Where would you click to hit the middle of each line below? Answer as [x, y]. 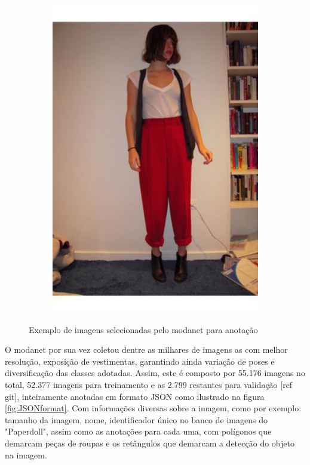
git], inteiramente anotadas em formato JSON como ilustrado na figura [135, 396]
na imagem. [26, 455]
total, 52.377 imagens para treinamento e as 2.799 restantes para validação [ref [149, 384]
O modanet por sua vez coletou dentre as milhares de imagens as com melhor [146, 349]
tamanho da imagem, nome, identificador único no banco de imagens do [136, 419]
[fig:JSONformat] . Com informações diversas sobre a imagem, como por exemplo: [153, 408]
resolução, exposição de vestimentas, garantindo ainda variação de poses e [140, 361]
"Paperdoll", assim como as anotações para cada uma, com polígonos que [138, 431]
